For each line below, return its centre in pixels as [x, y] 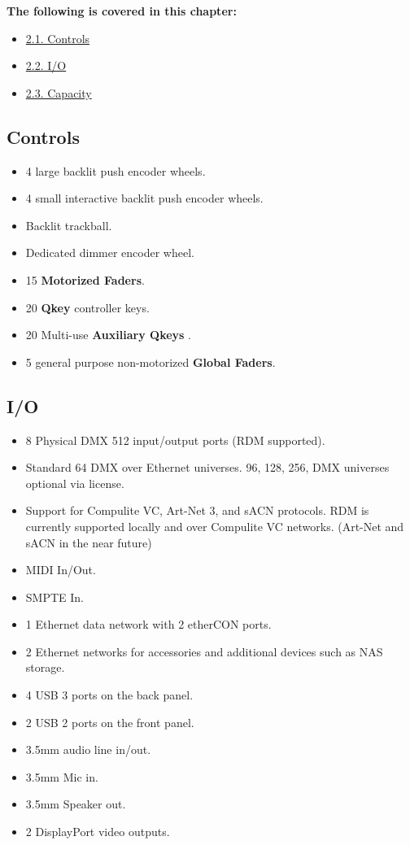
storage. [45, 667]
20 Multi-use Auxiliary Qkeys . [108, 335]
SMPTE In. [55, 597]
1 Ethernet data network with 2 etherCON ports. [148, 624]
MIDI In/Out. [61, 570]
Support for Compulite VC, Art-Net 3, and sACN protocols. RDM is [197, 510]
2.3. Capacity [59, 92]
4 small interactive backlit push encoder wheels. [144, 198]
